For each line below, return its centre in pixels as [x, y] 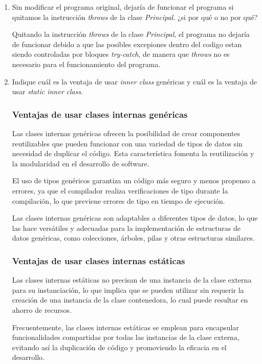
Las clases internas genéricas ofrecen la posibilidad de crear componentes [126, 133]
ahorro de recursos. [42, 309]
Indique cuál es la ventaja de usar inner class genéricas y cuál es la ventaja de [135, 81]
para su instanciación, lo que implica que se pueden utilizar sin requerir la [128, 290]
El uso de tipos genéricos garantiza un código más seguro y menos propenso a [134, 180]
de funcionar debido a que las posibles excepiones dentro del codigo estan [127, 44]
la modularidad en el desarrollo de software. [81, 163]
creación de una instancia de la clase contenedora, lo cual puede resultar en [130, 300]
